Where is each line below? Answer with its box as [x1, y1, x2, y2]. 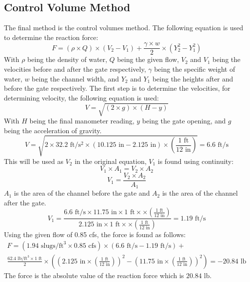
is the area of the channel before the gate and [14, 188, 150, 198]
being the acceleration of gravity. [4, 125, 102, 135]
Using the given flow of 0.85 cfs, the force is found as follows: [4, 229, 186, 240]
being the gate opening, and [142, 115, 226, 125]
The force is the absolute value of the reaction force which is [4, 270, 184, 280]
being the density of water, [27, 54, 107, 64]
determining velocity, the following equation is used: [4, 92, 159, 102]
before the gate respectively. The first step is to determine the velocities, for [4, 83, 231, 93]
